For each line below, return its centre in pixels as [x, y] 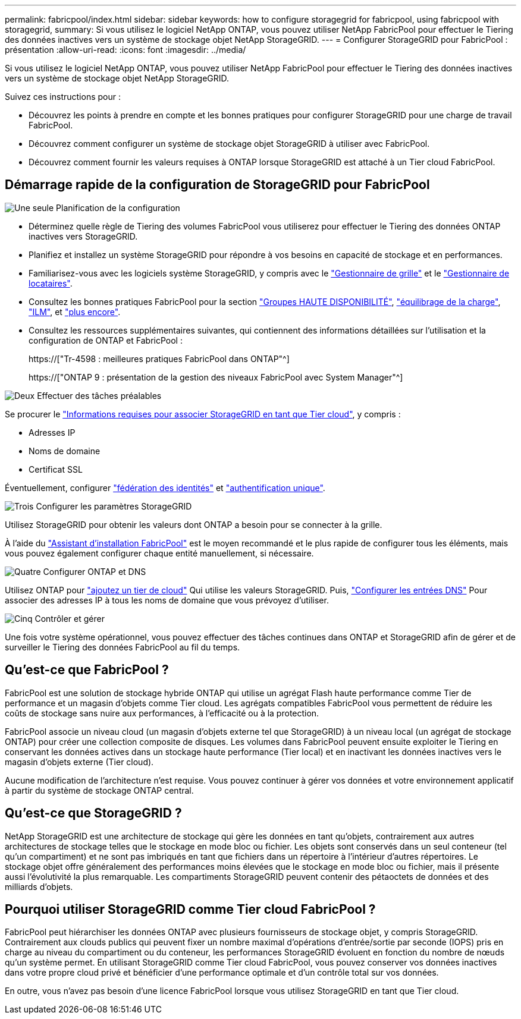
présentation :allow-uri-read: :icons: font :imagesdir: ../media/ [125, 50]
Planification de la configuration [118, 207]
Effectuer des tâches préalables [99, 395]
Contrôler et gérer [70, 618]
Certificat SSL [56, 469]
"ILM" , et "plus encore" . [75, 312]
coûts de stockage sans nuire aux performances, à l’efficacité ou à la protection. [162, 713]
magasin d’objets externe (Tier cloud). [79, 762]
